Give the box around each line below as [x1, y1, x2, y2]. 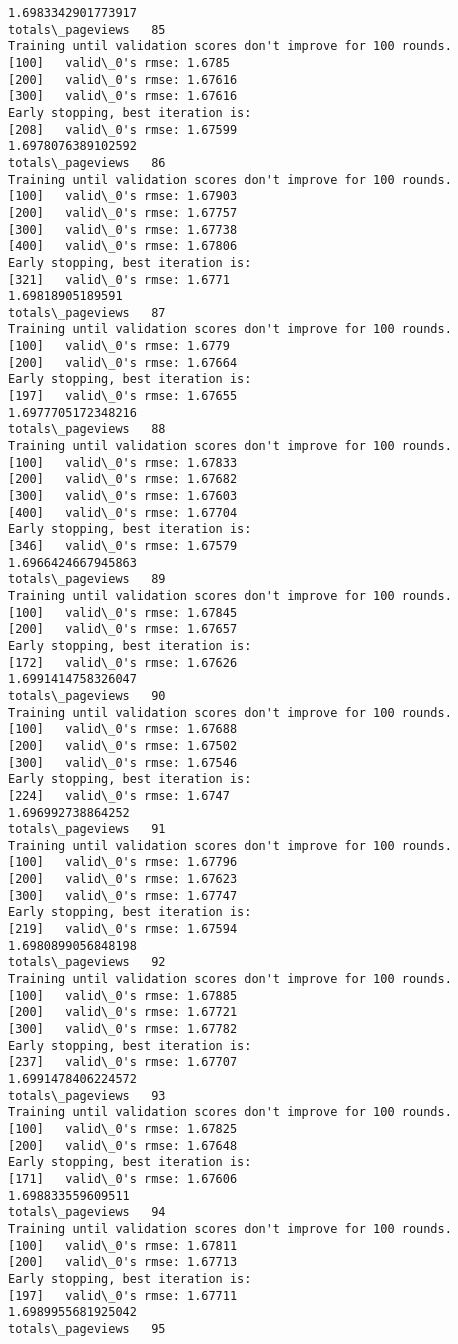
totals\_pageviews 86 [8, 155, 166, 170]
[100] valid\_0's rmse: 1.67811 [8, 1238, 238, 1253]
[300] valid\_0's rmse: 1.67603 [8, 489, 238, 504]
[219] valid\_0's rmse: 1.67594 [8, 922, 238, 937]
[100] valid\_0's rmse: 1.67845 [8, 605, 238, 620]
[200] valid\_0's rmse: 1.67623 [8, 872, 238, 887]
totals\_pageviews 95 [8, 1321, 166, 1336]
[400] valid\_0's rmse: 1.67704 [8, 505, 238, 520]
